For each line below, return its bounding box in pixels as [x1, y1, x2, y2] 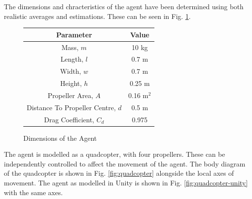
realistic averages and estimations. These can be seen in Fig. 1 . [4, 11, 191, 21]
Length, [60, 54, 84, 64]
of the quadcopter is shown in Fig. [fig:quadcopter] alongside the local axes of [4, 168, 234, 178]
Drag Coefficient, [44, 114, 94, 124]
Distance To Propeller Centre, [27, 102, 116, 112]
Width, [60, 66, 81, 76]
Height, [60, 78, 82, 88]
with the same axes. [4, 187, 63, 197]
